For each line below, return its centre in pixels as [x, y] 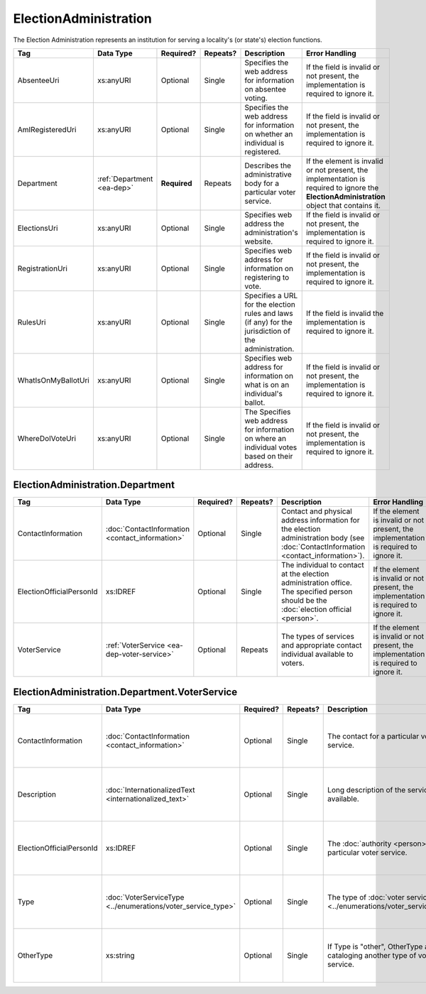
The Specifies [268, 412]
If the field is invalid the [345, 313]
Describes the [268, 165]
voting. [256, 98]
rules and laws [269, 313]
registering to [267, 277]
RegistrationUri [42, 268]
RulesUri [32, 322]
